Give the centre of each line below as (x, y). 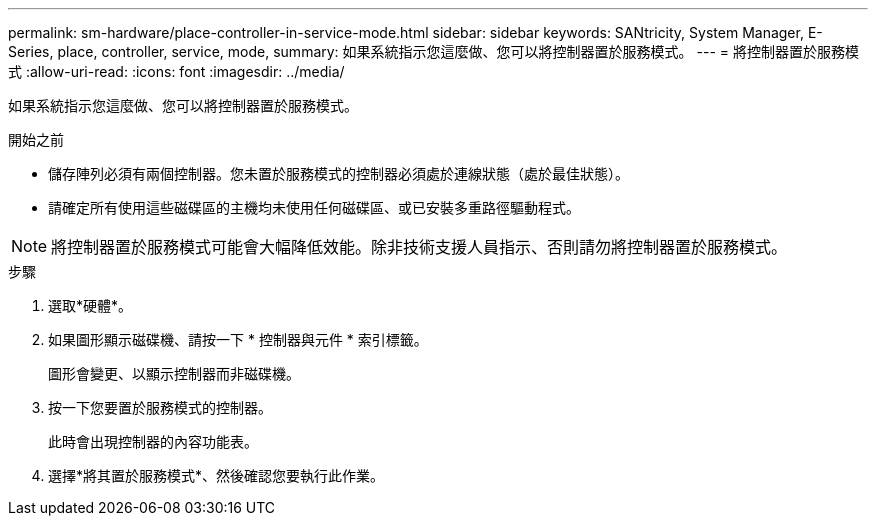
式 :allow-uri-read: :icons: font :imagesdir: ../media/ (176, 71)
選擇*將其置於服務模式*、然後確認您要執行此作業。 (216, 475)
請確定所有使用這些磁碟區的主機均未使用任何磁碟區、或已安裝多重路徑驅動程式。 (314, 207)
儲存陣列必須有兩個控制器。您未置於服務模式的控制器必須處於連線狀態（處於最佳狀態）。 (338, 173)
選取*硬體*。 (90, 305)
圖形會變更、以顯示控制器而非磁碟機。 (174, 373)
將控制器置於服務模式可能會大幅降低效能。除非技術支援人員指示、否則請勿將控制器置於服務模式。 (419, 247)
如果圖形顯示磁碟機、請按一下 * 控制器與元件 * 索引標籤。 (238, 339)
